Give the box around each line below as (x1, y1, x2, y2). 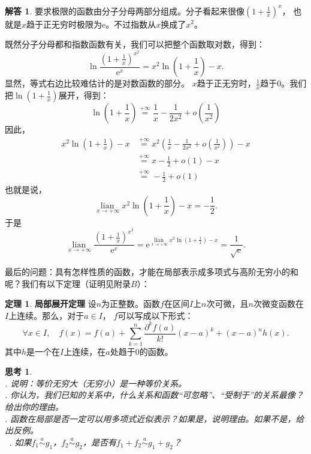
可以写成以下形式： (117, 309, 194, 321)
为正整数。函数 (101, 297, 161, 310)
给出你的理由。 (5, 401, 64, 413)
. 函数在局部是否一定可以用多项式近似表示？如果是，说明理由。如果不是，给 (5, 412, 304, 425)
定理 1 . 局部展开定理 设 (5, 297, 96, 310)
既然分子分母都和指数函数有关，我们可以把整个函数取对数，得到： (5, 38, 265, 50)
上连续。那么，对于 (8, 309, 84, 321)
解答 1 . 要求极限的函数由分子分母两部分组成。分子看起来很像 (5, 4, 244, 17)
